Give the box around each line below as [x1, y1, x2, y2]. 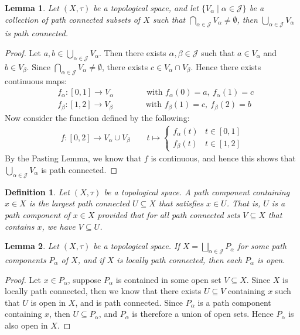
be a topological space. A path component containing [104, 185, 290, 198]
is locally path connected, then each [117, 253, 242, 265]
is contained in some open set [115, 273, 221, 285]
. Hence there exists [190, 60, 261, 72]
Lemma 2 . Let [5, 240, 59, 252]
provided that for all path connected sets [97, 208, 240, 220]
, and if [77, 253, 104, 265]
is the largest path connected [29, 197, 129, 209]
